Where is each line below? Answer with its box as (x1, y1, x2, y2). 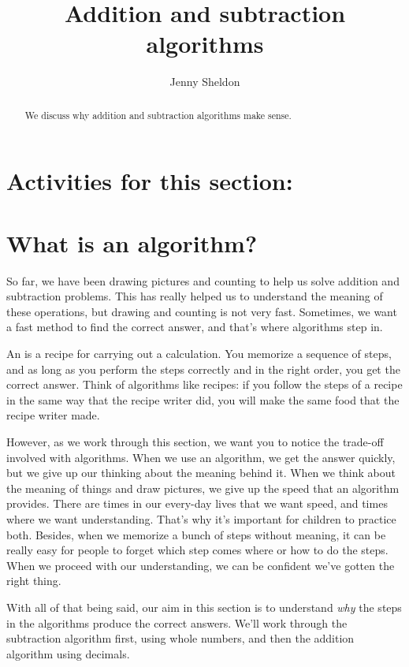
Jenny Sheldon (169, 73, 240, 90)
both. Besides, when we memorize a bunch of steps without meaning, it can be (6, 526, 386, 542)
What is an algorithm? (6, 226, 258, 259)
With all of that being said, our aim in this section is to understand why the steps (6, 598, 402, 615)
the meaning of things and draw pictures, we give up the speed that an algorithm (6, 479, 400, 496)
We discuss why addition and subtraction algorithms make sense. (24, 108, 292, 121)
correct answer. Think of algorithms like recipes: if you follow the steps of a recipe (6, 376, 403, 393)
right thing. (6, 572, 61, 589)
